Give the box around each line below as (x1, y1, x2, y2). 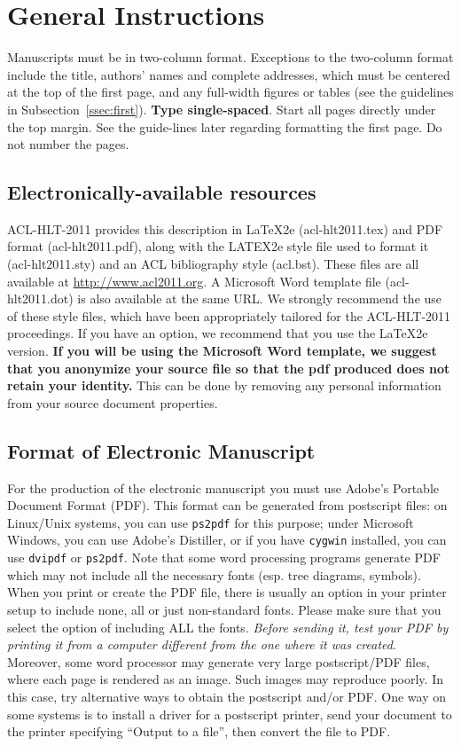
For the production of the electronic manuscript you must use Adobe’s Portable (7, 478, 440, 497)
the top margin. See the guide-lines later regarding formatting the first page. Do (7, 117, 442, 136)
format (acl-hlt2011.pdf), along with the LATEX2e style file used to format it (7, 237, 429, 255)
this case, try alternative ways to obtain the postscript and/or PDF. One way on (7, 687, 447, 705)
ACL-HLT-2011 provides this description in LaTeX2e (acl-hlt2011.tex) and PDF (7, 219, 443, 238)
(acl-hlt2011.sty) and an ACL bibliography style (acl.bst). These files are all (7, 255, 419, 273)
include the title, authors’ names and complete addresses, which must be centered (7, 65, 450, 83)
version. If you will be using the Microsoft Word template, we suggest (7, 342, 437, 360)
